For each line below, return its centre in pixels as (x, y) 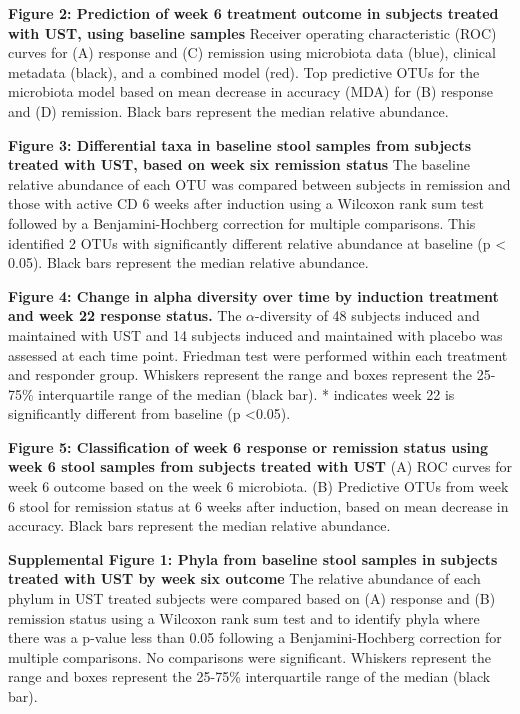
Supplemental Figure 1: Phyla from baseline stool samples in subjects (253, 558)
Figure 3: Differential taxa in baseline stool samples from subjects (240, 144)
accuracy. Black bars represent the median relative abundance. (199, 525)
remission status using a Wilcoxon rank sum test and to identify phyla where (244, 617)
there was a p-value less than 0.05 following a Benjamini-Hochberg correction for (255, 637)
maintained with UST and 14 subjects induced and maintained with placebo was (255, 334)
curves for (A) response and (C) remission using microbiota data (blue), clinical (252, 52)
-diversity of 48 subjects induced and (367, 315)
